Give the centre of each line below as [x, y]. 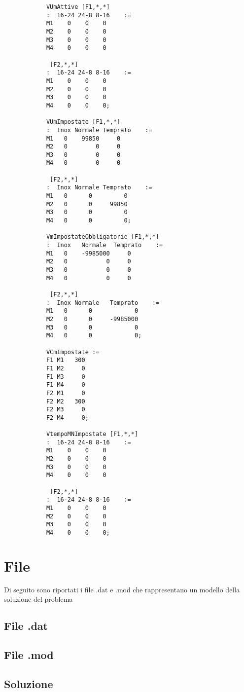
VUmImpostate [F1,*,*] [83, 122]
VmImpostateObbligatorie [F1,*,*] [103, 237]
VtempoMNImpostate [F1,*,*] [92, 434]
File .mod [29, 655]
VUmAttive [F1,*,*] [78, 7]
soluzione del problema [38, 599]
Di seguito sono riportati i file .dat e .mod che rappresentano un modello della [122, 589]
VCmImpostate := [73, 352]
